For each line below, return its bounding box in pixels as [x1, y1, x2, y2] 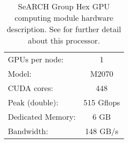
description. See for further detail [6, 23, 121, 35]
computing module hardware [14, 12, 113, 23]
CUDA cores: [8, 82, 53, 94]
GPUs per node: [8, 53, 64, 65]
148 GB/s [85, 125, 119, 137]
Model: [8, 68, 32, 79]
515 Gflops [83, 96, 120, 108]
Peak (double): [8, 96, 59, 108]
